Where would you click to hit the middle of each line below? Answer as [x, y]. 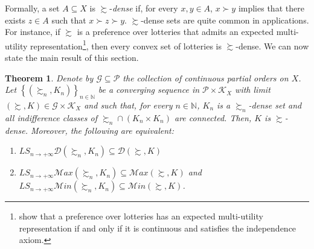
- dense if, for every [144, 8]
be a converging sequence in [149, 90]
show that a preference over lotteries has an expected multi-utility [141, 216]
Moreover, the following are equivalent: [102, 130]
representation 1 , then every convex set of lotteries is [126, 45]
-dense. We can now [272, 46]
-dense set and [275, 105]
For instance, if [33, 32]
